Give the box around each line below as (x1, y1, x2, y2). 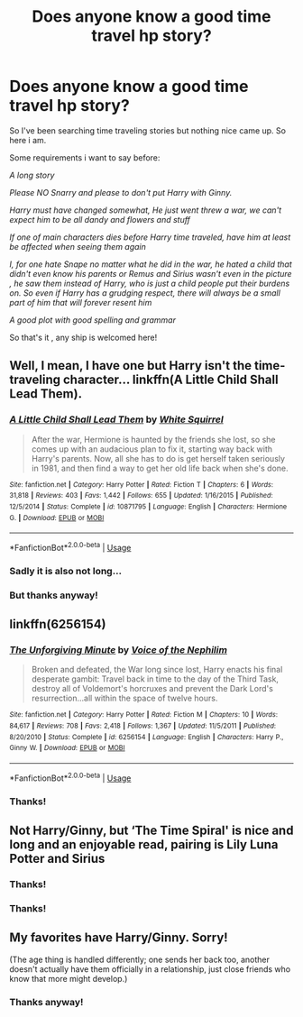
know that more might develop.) (9, 973, 128, 984)
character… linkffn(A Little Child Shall (62, 372, 279, 388)
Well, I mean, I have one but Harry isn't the (9, 358, 252, 373)
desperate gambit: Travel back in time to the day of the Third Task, (31, 673, 280, 684)
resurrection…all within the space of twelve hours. (31, 692, 218, 704)
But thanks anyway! (9, 589, 99, 601)
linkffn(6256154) (9, 617, 106, 632)
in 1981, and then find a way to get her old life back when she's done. (31, 463, 289, 473)
